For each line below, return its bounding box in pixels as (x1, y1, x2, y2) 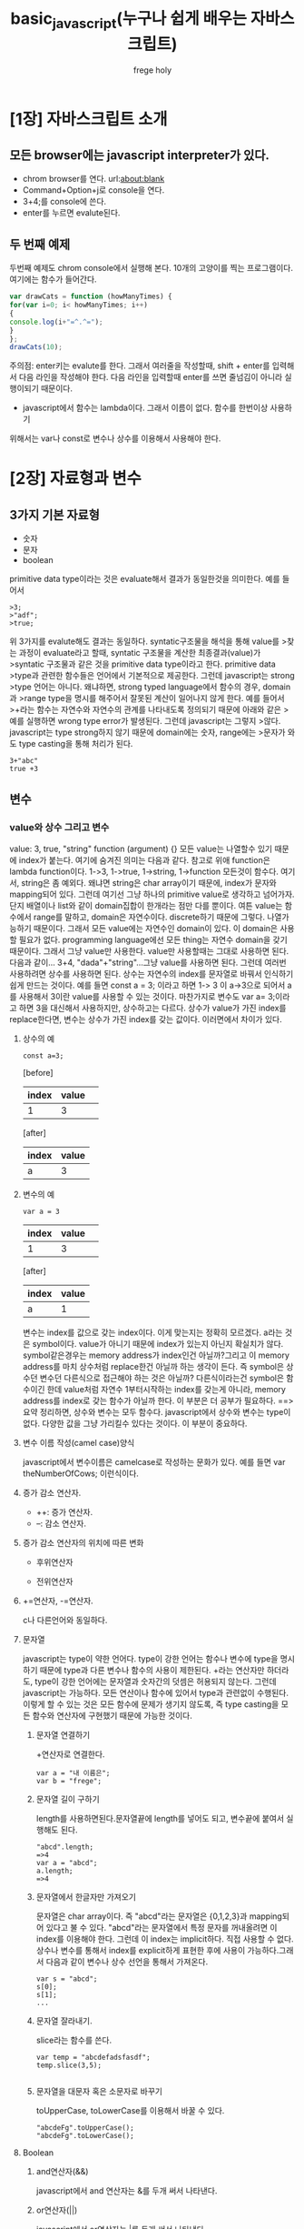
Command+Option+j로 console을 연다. (22, 185, 165, 196)
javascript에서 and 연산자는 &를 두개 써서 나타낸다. (35, 2184, 218, 2196)
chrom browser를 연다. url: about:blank (22, 174, 165, 185)
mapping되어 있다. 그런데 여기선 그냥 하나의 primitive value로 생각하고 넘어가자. (9, 889, 295, 899)
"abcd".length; (35, 1842, 93, 1852)
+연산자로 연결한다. (35, 1748, 105, 1760)
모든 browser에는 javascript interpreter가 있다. (9, 147, 270, 163)
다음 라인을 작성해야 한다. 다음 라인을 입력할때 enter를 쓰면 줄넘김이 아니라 (18, 372, 283, 383)
